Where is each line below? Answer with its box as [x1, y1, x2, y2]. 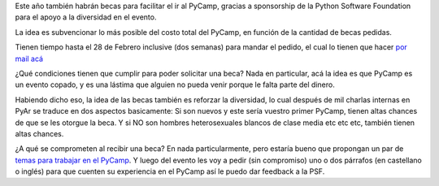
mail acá [15, 54, 44, 63]
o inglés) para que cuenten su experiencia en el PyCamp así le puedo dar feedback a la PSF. [15, 167, 325, 176]
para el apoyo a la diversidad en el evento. [15, 12, 157, 22]
